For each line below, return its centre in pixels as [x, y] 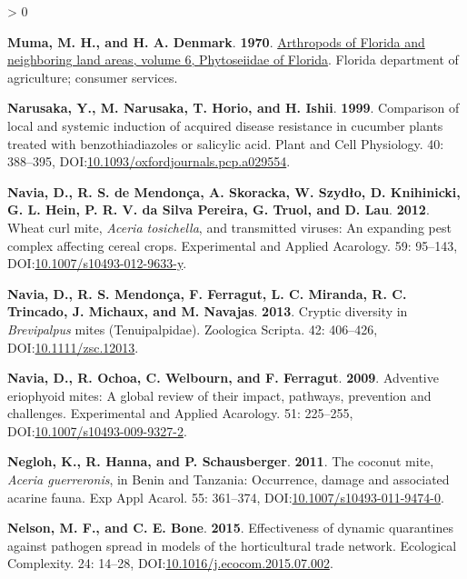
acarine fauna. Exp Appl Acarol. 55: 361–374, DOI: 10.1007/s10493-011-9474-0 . [226, 497]
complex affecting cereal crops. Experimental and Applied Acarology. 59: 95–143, [233, 245]
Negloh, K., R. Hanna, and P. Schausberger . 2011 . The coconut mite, [221, 461]
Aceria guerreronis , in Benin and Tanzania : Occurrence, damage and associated [229, 479]
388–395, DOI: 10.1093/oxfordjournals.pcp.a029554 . [149, 161]
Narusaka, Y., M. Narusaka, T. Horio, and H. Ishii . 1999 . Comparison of [233, 108]
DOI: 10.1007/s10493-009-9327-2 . [97, 430]
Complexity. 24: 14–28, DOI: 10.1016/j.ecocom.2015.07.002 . [170, 563]
